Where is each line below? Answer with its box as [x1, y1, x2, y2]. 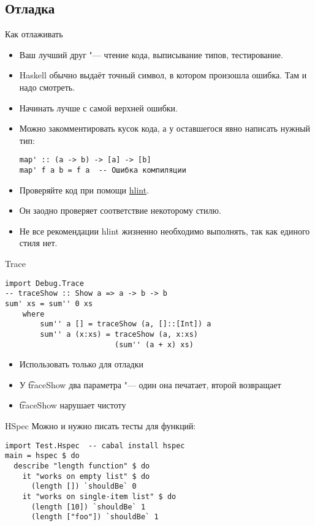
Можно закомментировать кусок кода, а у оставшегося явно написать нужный [19, 122, 311, 135]
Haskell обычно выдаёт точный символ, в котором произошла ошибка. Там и [19, 69, 307, 81]
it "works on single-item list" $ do [22, 492, 176, 501]
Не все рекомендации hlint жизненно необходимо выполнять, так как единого [19, 224, 310, 237]
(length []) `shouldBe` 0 [31, 482, 137, 491]
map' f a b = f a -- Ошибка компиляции [19, 166, 186, 175]
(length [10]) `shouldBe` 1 [31, 502, 146, 511]
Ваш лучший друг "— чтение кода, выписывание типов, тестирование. [19, 48, 283, 61]
